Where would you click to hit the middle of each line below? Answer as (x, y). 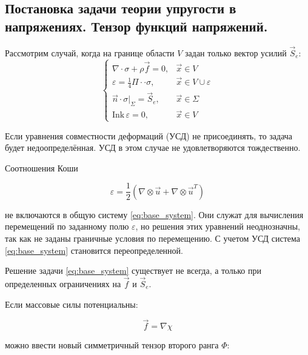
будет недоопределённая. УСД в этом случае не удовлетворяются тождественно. (153, 148)
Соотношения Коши (42, 168)
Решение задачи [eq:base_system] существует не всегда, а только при (133, 270)
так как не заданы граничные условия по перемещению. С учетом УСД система (152, 238)
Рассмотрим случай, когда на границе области (90, 52)
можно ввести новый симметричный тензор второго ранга (112, 345)
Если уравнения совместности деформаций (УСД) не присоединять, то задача (149, 135)
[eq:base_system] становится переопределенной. (94, 250)
